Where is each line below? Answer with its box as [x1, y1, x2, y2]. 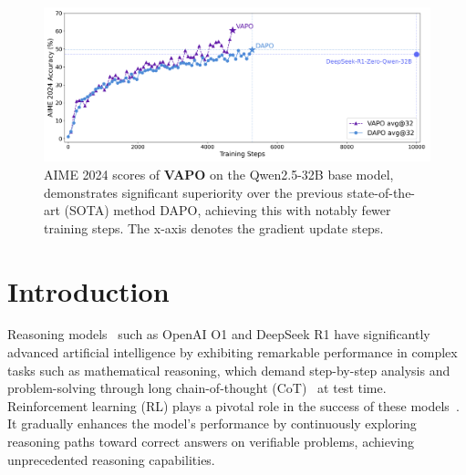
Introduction [7, 272, 170, 309]
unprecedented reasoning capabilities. [7, 449, 215, 469]
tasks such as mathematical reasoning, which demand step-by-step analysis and [7, 360, 450, 379]
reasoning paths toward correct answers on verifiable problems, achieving [7, 432, 414, 450]
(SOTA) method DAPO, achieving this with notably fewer [64, 201, 391, 220]
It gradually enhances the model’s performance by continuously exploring [7, 414, 417, 433]
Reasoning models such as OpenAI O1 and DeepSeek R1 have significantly [7, 325, 430, 344]
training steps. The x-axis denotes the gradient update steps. [44, 218, 384, 237]
